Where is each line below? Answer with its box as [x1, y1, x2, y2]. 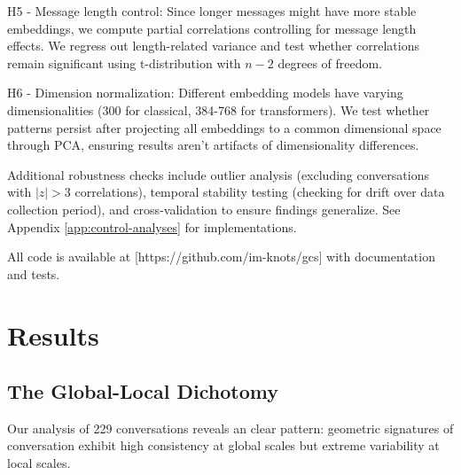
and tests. [7, 264, 60, 283]
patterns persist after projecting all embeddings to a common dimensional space [7, 118, 441, 136]
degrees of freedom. [277, 53, 383, 72]
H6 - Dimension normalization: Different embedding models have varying [7, 83, 403, 102]
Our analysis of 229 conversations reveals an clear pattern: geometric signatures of [7, 418, 454, 437]
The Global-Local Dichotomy [7, 378, 278, 405]
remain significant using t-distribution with [7, 53, 241, 72]
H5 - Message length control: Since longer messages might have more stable [7, 2, 417, 19]
